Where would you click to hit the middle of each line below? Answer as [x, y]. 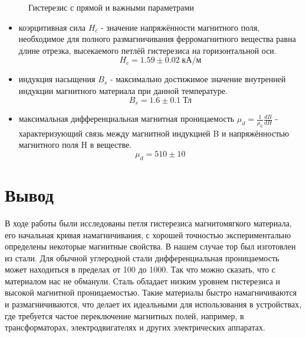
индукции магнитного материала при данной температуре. [123, 90]
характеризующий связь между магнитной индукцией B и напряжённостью [154, 133]
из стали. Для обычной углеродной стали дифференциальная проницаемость [142, 257]
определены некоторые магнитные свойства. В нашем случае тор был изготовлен [150, 246]
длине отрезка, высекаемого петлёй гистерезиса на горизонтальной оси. [147, 50]
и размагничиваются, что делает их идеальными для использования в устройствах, [153, 304]
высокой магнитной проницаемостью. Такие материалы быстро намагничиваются [151, 292]
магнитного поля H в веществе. [75, 145]
